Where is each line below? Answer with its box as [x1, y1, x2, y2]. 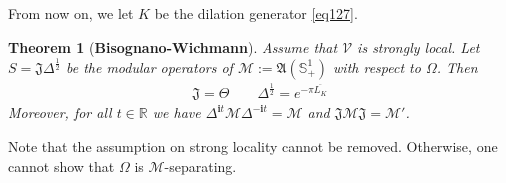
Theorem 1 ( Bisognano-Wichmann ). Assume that [8, 36, 338, 57]
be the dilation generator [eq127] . [154, 3, 358, 24]
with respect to [333, 56, 421, 77]
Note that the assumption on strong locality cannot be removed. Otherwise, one [8, 135, 498, 156]
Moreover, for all [8, 102, 112, 123]
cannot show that [8, 155, 115, 176]
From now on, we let [8, 3, 134, 24]
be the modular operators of [65, 56, 233, 77]
